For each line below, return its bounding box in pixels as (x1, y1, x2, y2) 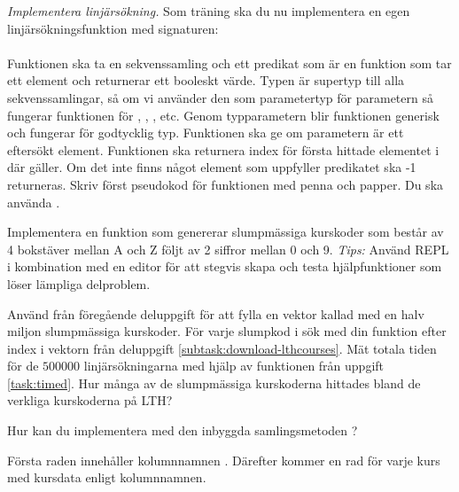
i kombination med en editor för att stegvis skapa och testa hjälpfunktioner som (7, 257, 442, 276)
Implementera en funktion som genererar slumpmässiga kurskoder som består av (7, 223, 444, 241)
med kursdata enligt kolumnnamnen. (7, 468, 206, 487)
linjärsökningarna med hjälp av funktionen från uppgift (83, 356, 385, 375)
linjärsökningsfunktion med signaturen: (7, 19, 219, 37)
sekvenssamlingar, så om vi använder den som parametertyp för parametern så (7, 88, 433, 106)
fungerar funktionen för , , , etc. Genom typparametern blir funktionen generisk (7, 105, 440, 124)
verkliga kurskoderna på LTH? (7, 391, 173, 410)
